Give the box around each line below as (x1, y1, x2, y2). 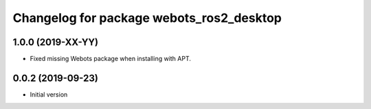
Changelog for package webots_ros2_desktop (12, 10, 282, 25)
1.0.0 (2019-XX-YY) (12, 36, 99, 48)
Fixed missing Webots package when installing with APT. (30, 55, 192, 63)
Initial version (30, 90, 68, 99)
